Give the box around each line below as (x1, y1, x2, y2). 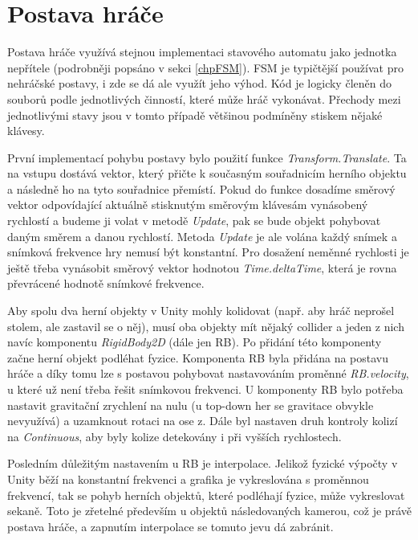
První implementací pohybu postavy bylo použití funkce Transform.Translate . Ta (7, 149, 407, 166)
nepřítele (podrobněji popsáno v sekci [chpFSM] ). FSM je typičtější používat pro (7, 59, 404, 76)
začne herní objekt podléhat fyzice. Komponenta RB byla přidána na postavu (7, 349, 389, 366)
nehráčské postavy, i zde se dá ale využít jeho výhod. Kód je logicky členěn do (7, 75, 392, 92)
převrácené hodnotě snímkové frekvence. (7, 275, 205, 292)
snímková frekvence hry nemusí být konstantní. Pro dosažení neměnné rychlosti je (7, 243, 409, 260)
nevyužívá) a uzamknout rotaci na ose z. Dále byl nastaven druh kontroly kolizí (7, 412, 398, 429)
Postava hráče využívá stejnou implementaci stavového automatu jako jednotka (7, 43, 397, 60)
